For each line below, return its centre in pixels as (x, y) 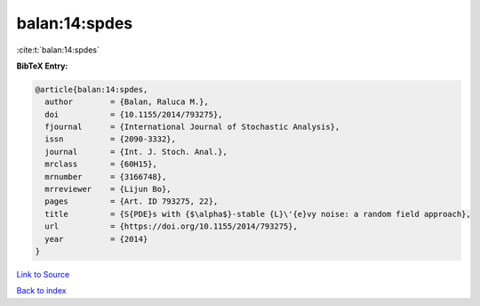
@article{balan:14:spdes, (92, 89)
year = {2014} (96, 239)
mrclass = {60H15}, (101, 164)
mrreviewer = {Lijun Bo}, (108, 189)
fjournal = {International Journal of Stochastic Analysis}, (192, 127)
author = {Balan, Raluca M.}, (127, 102)
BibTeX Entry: (42, 66)
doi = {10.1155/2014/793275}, (134, 114)
